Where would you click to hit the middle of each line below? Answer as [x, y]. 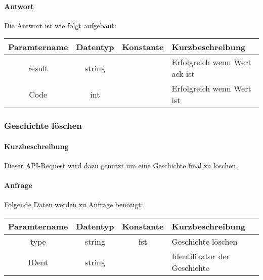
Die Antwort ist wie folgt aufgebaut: [60, 25]
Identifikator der [201, 256]
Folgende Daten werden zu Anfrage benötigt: [74, 204]
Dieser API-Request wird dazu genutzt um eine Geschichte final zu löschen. [121, 166]
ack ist [183, 74]
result [38, 68]
